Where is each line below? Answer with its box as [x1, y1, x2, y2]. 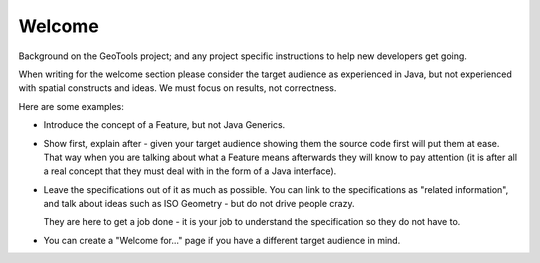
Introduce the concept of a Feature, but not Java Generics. [43, 119, 286, 131]
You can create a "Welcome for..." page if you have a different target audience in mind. [43, 234, 401, 246]
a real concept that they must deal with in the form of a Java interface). [43, 165, 337, 177]
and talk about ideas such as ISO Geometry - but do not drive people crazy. [43, 198, 355, 210]
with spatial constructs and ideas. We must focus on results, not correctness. [18, 82, 337, 94]
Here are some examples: [18, 100, 125, 112]
